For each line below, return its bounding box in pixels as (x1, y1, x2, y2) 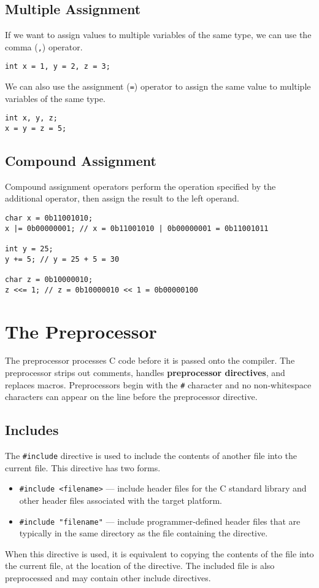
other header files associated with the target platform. (19, 493, 222, 506)
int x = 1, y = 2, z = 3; (5, 62, 110, 71)
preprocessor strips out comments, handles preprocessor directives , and (5, 366, 285, 379)
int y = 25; (5, 245, 53, 254)
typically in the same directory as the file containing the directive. (19, 527, 268, 539)
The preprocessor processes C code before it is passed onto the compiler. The (5, 354, 295, 367)
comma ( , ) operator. (5, 40, 83, 53)
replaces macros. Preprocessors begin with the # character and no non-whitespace (5, 378, 312, 391)
